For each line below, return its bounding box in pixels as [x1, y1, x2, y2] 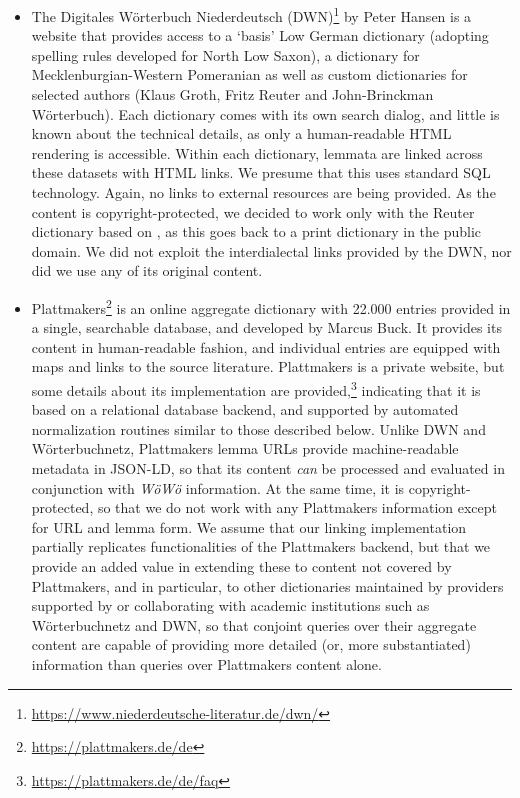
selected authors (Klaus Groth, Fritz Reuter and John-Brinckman [31, 84, 434, 105]
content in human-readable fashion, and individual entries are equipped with [31, 336, 501, 357]
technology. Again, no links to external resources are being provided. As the [31, 182, 496, 202]
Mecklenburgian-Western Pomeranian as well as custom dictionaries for [31, 64, 468, 85]
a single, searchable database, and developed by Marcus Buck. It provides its [31, 317, 502, 338]
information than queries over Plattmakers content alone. [31, 653, 382, 674]
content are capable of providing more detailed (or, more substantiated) [31, 634, 471, 655]
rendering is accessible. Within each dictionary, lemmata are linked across [31, 142, 483, 163]
